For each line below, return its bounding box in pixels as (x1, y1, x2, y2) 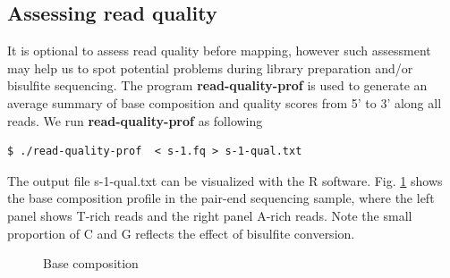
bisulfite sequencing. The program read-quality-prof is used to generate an (7, 76, 428, 95)
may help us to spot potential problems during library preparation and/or (7, 58, 413, 77)
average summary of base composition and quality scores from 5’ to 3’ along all (7, 93, 442, 112)
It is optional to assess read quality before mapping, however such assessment (7, 41, 431, 60)
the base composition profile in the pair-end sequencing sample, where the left (7, 189, 435, 207)
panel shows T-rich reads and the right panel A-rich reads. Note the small (7, 206, 412, 224)
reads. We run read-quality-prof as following (7, 111, 263, 130)
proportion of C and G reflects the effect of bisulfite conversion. (7, 223, 355, 242)
